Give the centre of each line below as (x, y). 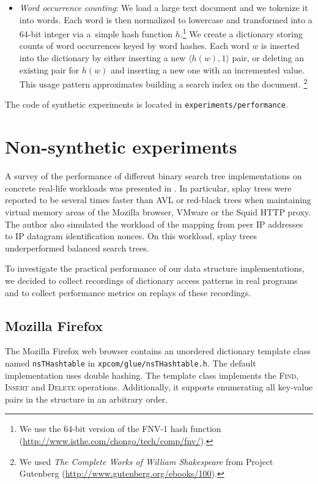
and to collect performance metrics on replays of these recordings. (128, 292)
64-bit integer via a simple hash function (96, 33)
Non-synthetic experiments (121, 147)
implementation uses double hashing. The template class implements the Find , (152, 375)
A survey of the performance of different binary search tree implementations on (153, 176)
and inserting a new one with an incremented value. (208, 69)
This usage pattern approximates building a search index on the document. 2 (163, 83)
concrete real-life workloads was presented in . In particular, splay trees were (148, 188)
